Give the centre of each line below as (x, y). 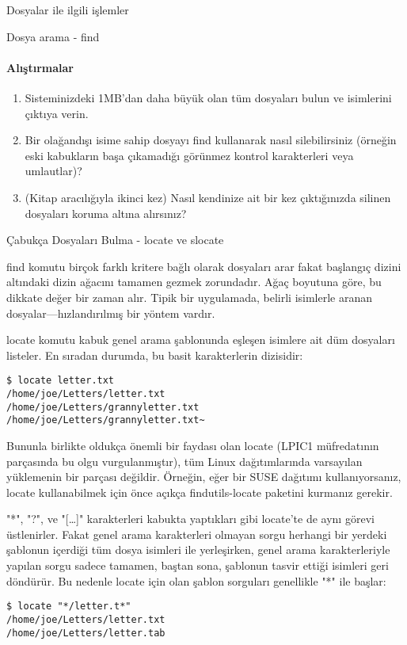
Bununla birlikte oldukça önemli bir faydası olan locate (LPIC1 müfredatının (193, 445)
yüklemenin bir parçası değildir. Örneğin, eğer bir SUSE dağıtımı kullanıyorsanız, (204, 477)
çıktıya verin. (57, 113)
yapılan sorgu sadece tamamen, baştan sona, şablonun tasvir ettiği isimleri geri (198, 565)
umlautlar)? (53, 171)
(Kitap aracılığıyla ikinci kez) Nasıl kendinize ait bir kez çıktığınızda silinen (208, 197)
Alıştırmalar (40, 67)
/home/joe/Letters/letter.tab (86, 633)
